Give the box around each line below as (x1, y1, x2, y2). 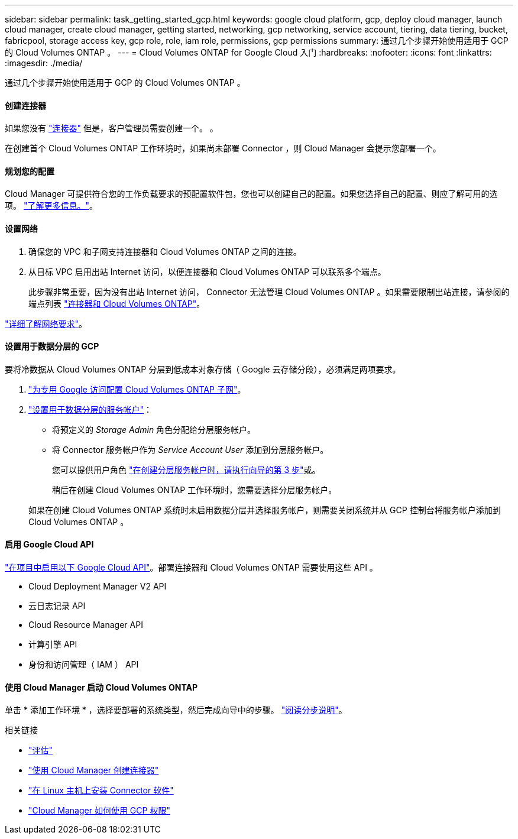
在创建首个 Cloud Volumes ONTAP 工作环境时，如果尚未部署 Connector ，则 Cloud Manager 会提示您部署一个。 (5, 143, 441, 154)
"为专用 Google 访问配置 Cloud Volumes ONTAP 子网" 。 (28, 384, 246, 394)
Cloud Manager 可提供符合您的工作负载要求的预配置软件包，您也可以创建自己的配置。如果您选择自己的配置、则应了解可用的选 (5, 189, 498, 199)
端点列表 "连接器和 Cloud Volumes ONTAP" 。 (28, 298, 205, 309)
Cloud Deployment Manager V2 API (28, 581, 167, 592)
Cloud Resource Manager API (28, 620, 143, 630)
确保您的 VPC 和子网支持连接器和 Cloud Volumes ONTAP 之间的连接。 (28, 246, 302, 257)
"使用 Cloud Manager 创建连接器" (28, 765, 159, 776)
